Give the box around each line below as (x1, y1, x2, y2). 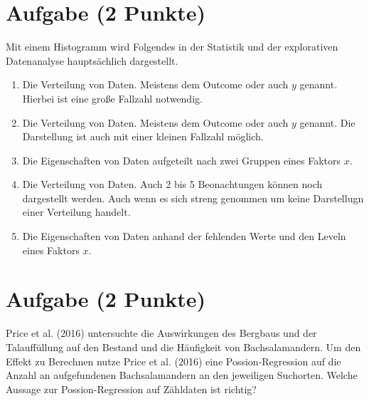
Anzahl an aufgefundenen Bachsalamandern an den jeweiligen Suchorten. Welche (6, 368, 358, 382)
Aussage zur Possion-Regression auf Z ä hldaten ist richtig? (6, 381, 257, 396)
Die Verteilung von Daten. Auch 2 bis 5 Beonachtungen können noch (22, 177, 323, 192)
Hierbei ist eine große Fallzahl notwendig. (22, 90, 203, 105)
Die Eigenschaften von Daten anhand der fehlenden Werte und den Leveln (22, 229, 346, 244)
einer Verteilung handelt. (22, 204, 131, 219)
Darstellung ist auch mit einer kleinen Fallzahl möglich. (22, 129, 264, 144)
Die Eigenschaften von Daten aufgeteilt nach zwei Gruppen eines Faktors (22, 152, 341, 167)
